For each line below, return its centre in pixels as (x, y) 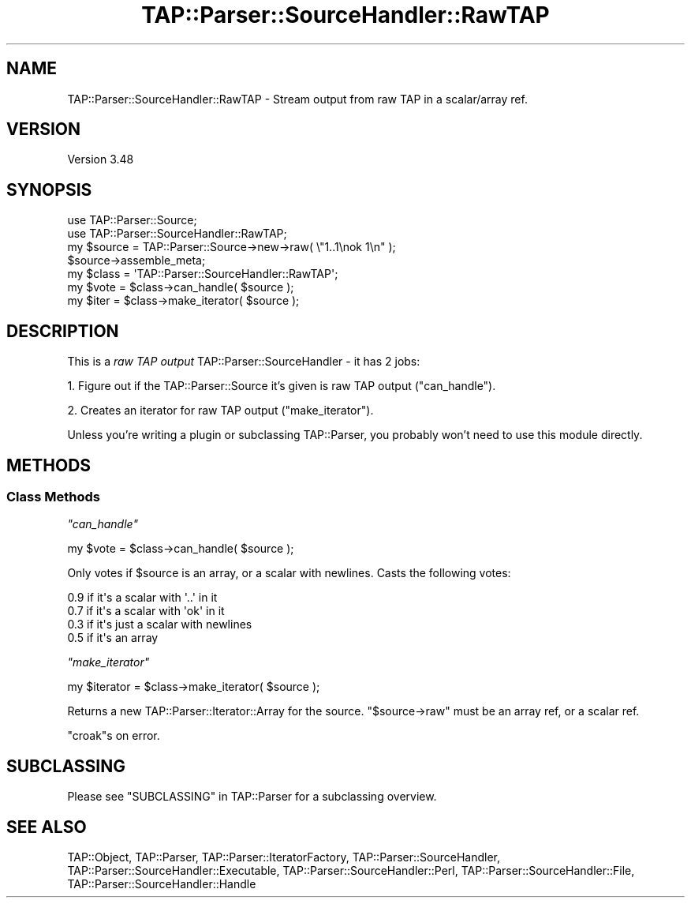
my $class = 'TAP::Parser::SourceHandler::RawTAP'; (203, 274)
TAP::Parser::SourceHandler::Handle (162, 884)
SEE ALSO (47, 827)
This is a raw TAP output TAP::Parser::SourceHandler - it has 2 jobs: (244, 362)
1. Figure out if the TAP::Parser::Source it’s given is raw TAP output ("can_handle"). (282, 386)
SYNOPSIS (49, 189)
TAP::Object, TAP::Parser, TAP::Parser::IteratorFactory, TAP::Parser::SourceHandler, (284, 857)
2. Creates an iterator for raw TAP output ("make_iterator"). (220, 411)
